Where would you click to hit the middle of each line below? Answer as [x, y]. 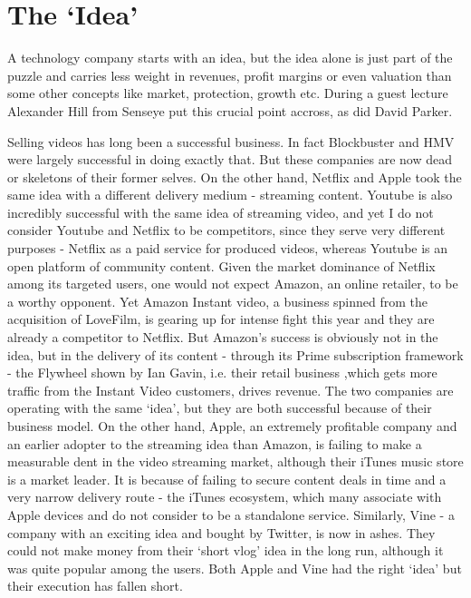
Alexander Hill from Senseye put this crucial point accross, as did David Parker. [230, 110]
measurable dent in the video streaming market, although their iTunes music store [235, 461]
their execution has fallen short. [95, 586]
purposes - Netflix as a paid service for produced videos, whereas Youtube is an [228, 248]
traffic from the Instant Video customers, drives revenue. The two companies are [231, 390]
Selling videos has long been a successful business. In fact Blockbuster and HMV [231, 141]
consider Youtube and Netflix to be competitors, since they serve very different [226, 230]
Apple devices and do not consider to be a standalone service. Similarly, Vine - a [231, 514]
